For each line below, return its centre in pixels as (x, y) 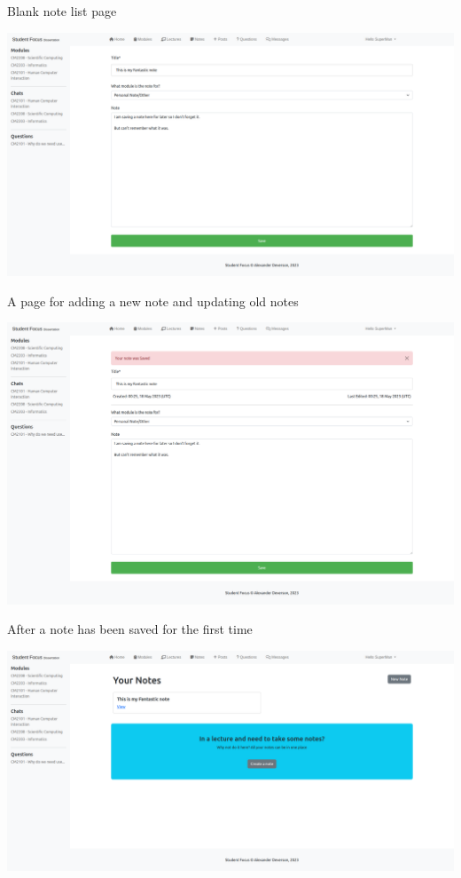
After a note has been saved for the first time (130, 629)
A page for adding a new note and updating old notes (153, 301)
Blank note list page (62, 11)
